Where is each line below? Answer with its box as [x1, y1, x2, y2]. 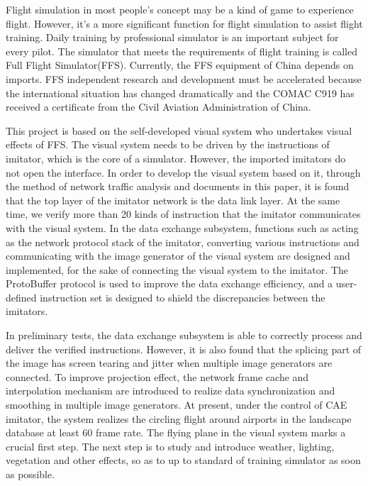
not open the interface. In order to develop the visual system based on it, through [6, 165, 361, 180]
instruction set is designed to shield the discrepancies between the [40, 289, 325, 304]
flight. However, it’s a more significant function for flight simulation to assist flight [6, 16, 363, 31]
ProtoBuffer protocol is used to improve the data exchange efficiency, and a [6, 276, 333, 291]
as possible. [6, 467, 55, 481]
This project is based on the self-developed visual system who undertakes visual [6, 123, 352, 138]
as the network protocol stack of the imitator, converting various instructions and [6, 234, 359, 249]
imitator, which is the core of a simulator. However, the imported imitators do [6, 150, 346, 165]
